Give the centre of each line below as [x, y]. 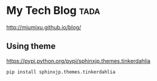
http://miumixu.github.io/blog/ [44, 27]
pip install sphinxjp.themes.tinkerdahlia [61, 72]
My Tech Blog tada [53, 11]
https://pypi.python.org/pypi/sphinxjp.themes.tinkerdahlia [78, 60]
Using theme [31, 46]
